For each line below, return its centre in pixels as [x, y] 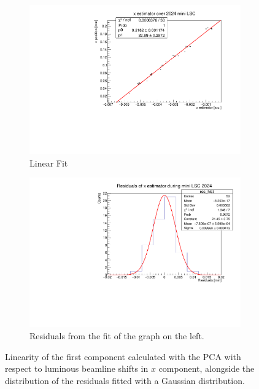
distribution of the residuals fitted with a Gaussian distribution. [125, 380]
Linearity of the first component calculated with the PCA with [123, 356]
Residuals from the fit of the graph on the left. [117, 336]
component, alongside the [207, 368]
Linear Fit [49, 163]
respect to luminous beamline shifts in [77, 368]
